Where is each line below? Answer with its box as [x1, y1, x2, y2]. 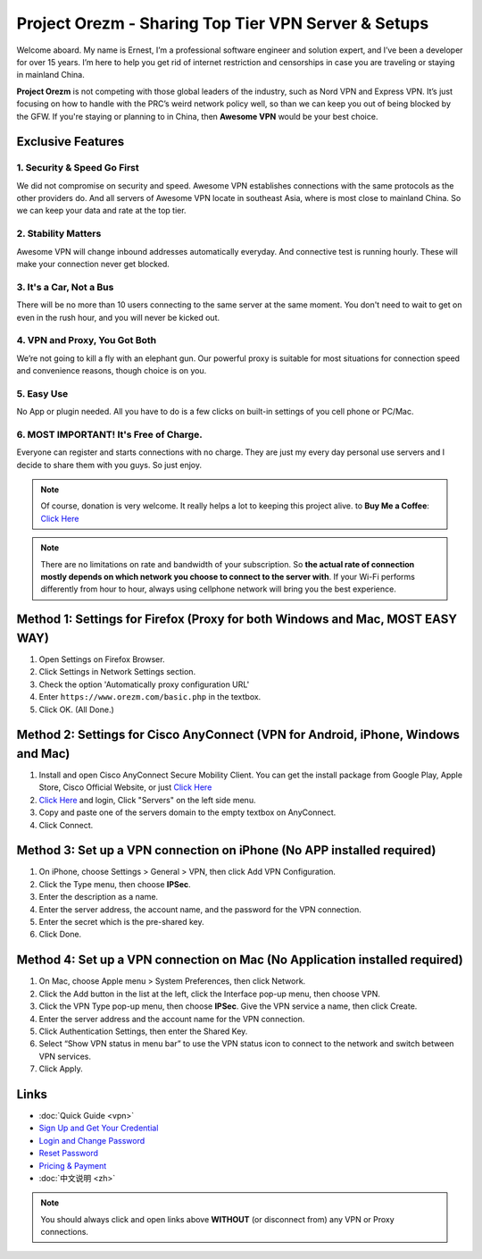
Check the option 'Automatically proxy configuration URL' [38, 679, 250, 690]
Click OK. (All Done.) [38, 704, 115, 715]
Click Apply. [38, 1063, 84, 1074]
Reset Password [38, 1148, 98, 1159]
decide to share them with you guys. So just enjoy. [16, 459, 203, 470]
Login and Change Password [38, 1135, 145, 1146]
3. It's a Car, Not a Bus [16, 281, 114, 293]
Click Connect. [38, 819, 94, 830]
